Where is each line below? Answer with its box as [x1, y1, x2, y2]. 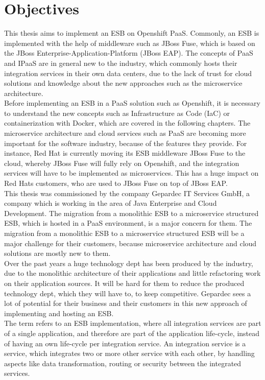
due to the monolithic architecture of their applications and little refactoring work [4, 268, 261, 278]
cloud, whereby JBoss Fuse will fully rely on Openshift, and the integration [4, 157, 239, 168]
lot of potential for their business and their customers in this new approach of [4, 298, 247, 308]
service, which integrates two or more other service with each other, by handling [4, 348, 255, 359]
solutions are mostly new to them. [4, 248, 111, 258]
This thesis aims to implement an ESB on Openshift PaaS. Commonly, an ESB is [4, 28, 259, 38]
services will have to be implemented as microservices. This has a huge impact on [4, 168, 259, 178]
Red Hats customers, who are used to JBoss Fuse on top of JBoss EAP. [4, 178, 228, 188]
